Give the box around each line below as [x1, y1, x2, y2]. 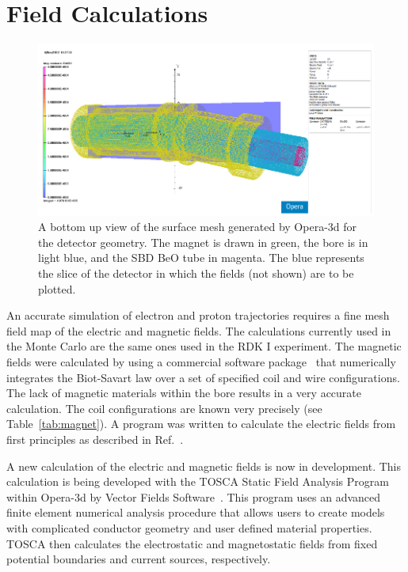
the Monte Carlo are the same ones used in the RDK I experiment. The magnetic [6, 338, 402, 354]
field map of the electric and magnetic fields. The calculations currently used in [6, 322, 391, 339]
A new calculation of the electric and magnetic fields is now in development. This [6, 457, 402, 474]
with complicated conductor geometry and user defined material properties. [6, 519, 372, 536]
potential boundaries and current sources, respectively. [6, 551, 271, 567]
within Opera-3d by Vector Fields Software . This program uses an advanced [6, 488, 381, 505]
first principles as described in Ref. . [6, 431, 184, 447]
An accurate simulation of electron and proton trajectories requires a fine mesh [6, 307, 390, 324]
